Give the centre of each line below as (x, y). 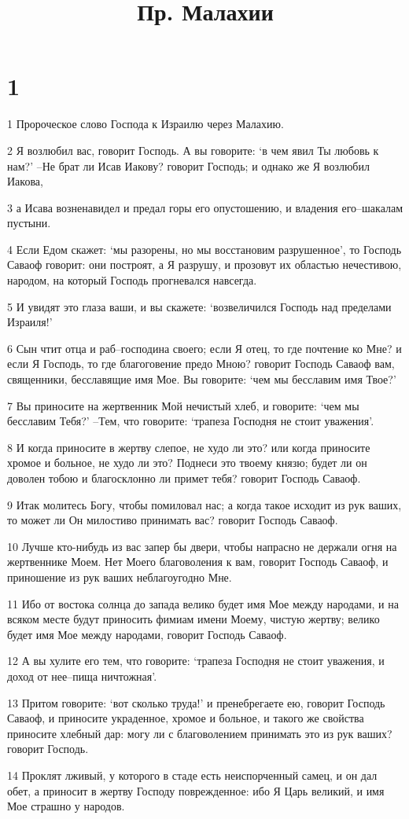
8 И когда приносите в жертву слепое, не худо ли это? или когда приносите (189, 447)
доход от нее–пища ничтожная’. (82, 676)
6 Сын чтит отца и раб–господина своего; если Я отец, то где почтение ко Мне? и (204, 348)
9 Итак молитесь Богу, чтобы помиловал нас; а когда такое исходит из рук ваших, (204, 504)
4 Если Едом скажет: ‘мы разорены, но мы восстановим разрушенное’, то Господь (204, 249)
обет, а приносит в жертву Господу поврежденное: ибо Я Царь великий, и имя (196, 790)
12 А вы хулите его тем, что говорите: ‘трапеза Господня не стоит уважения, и (196, 661)
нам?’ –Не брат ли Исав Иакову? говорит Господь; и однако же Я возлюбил (188, 165)
